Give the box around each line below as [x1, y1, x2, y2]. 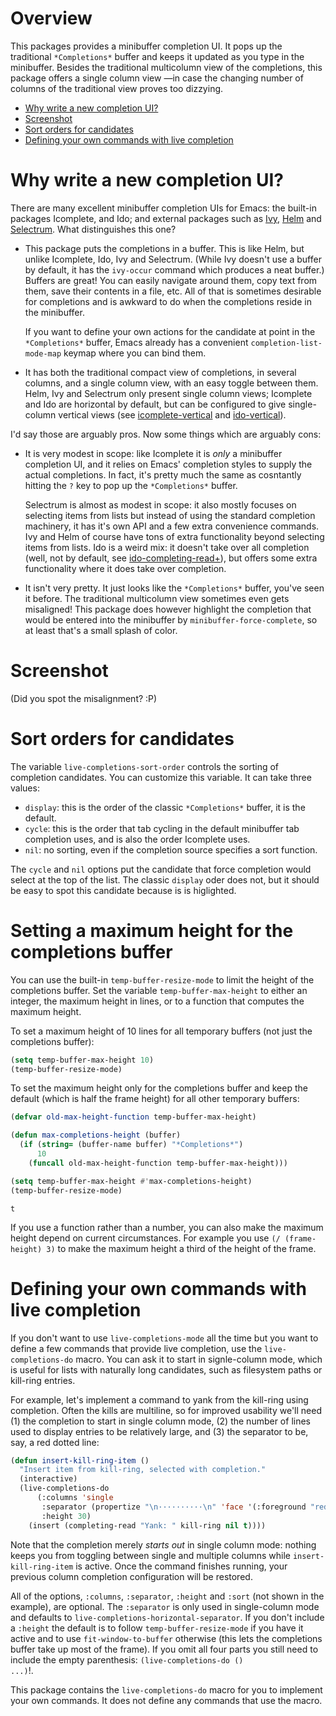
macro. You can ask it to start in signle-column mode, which [75, 1353, 323, 1365]
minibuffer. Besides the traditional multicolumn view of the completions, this [10, 61, 323, 73]
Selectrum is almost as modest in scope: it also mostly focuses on [24, 498, 297, 511]
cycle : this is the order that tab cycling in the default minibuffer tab [24, 822, 300, 834]
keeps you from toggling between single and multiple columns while [10, 1549, 291, 1561]
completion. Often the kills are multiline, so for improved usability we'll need [10, 1404, 322, 1416]
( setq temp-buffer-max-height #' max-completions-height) [10, 1176, 253, 1186]
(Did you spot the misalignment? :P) [10, 692, 158, 704]
